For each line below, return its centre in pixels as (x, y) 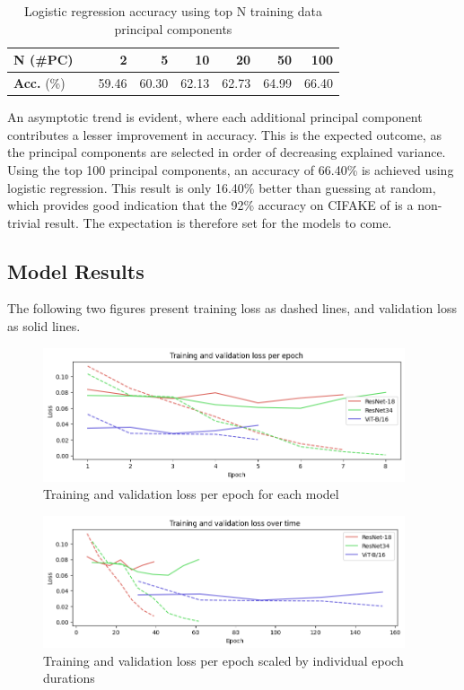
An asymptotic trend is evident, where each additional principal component (215, 117)
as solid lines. (44, 326)
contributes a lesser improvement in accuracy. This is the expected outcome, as (224, 134)
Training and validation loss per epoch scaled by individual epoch (223, 660)
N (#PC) (44, 60)
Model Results (76, 271)
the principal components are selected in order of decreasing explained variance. (227, 152)
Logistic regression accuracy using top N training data (173, 11)
